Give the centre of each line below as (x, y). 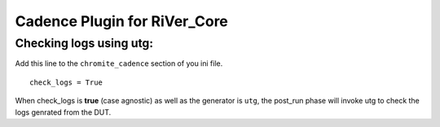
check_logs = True (66, 82)
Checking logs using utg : (84, 43)
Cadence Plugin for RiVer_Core (121, 21)
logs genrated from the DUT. (63, 112)
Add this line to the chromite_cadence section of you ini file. (119, 63)
